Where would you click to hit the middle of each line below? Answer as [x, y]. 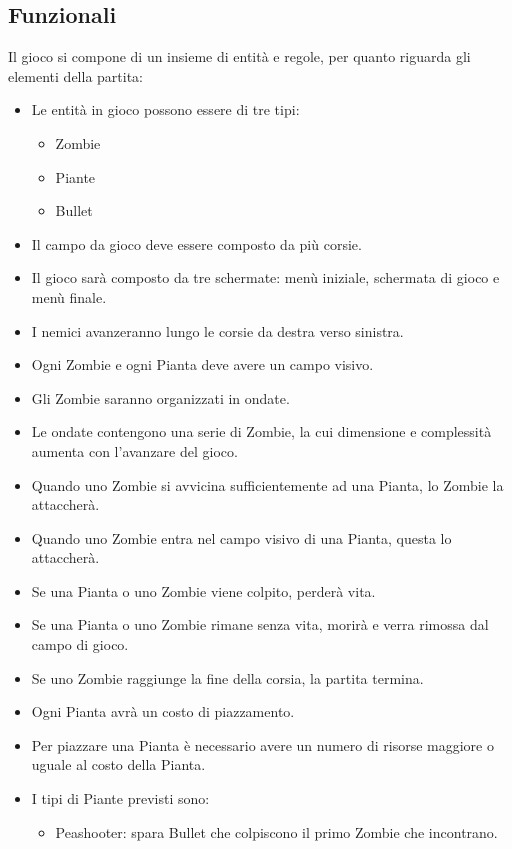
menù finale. [69, 296]
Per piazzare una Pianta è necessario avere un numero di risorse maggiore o [262, 744]
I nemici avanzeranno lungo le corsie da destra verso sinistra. [217, 330]
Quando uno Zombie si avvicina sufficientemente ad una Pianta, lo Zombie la [267, 484]
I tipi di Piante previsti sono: [120, 798]
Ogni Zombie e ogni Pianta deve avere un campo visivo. [202, 364]
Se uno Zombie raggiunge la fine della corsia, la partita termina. [227, 677]
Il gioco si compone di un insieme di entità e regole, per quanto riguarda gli [239, 56]
